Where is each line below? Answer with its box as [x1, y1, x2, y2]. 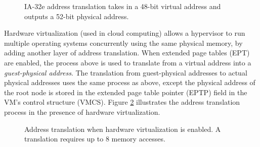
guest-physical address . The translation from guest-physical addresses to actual [4, 67, 247, 78]
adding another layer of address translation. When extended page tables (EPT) [4, 47, 250, 58]
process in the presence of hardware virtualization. [4, 106, 160, 117]
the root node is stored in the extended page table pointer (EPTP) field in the [4, 87, 247, 97]
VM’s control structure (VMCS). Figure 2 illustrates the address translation [4, 97, 240, 107]
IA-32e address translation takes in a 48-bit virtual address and [24, 1, 221, 11]
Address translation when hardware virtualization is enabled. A [24, 123, 221, 134]
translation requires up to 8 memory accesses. [24, 133, 165, 144]
